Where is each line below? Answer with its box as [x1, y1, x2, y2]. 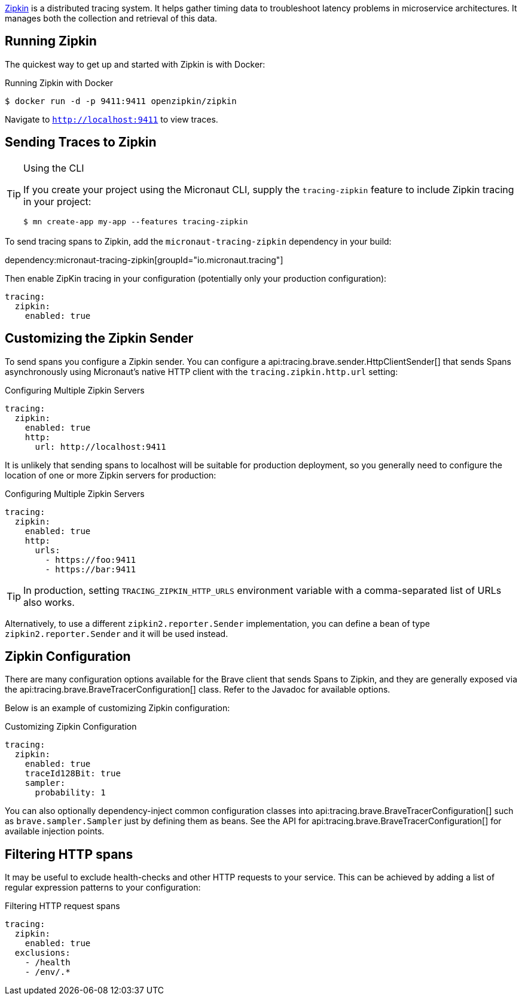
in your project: [23, 195, 91, 208]
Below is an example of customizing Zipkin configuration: [5, 703, 230, 714]
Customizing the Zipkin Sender [5, 331, 194, 346]
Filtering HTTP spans [5, 846, 133, 862]
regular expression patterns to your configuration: [5, 882, 201, 893]
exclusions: [14, 948, 71, 958]
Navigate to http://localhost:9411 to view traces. [5, 114, 218, 124]
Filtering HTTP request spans [5, 901, 120, 911]
